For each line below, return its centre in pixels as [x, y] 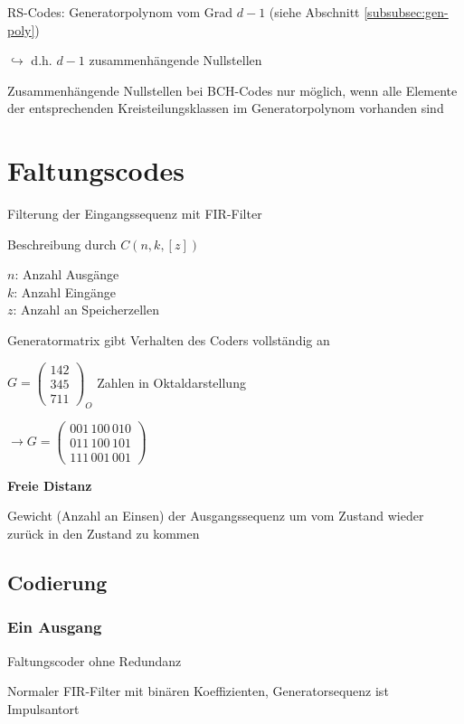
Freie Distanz [50, 485]
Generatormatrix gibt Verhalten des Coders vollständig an [169, 340]
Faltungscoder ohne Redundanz [95, 660]
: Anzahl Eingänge [65, 291]
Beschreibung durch [62, 244]
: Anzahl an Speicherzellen [86, 310]
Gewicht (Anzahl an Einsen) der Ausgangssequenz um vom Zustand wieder [216, 516]
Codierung [57, 582]
